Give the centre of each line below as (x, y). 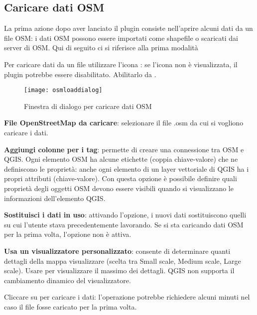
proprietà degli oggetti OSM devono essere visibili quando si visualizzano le (119, 188)
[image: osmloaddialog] (63, 90)
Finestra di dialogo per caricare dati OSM (88, 106)
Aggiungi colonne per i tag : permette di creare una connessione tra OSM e (124, 149)
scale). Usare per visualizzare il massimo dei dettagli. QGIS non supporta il (119, 270)
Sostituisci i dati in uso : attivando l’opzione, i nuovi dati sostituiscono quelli (125, 215)
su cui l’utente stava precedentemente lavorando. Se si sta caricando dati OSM (124, 224)
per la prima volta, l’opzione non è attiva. (68, 234)
